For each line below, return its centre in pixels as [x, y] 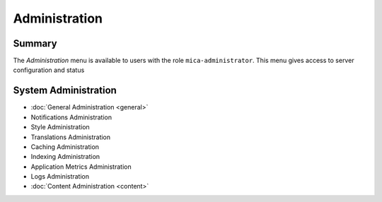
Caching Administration [65, 147]
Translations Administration [71, 137]
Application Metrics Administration [81, 167]
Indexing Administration [65, 157]
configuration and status [49, 70]
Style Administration [60, 127]
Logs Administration [60, 177]
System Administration [65, 91]
